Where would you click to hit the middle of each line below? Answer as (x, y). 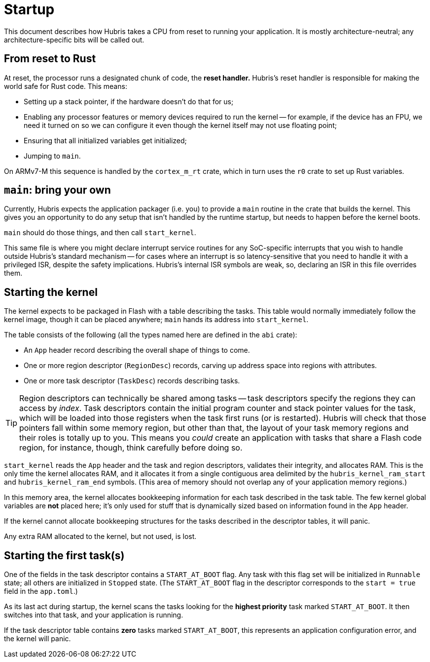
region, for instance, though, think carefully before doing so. (131, 448)
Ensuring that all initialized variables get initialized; (105, 140)
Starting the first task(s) (64, 555)
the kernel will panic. (37, 639)
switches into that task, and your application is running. (94, 615)
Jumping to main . (52, 156)
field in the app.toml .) (41, 591)
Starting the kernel (51, 292)
